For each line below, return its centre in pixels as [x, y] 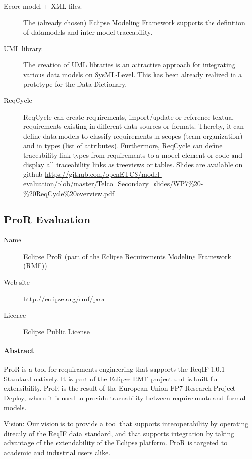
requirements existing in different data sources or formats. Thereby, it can [134, 126]
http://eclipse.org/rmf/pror [65, 298]
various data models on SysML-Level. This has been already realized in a [133, 74]
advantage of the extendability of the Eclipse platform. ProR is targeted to [116, 443]
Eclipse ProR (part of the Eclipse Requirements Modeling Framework [127, 256]
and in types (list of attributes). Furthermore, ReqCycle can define [123, 145]
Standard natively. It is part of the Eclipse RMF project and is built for [111, 378]
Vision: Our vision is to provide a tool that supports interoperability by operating [126, 424]
